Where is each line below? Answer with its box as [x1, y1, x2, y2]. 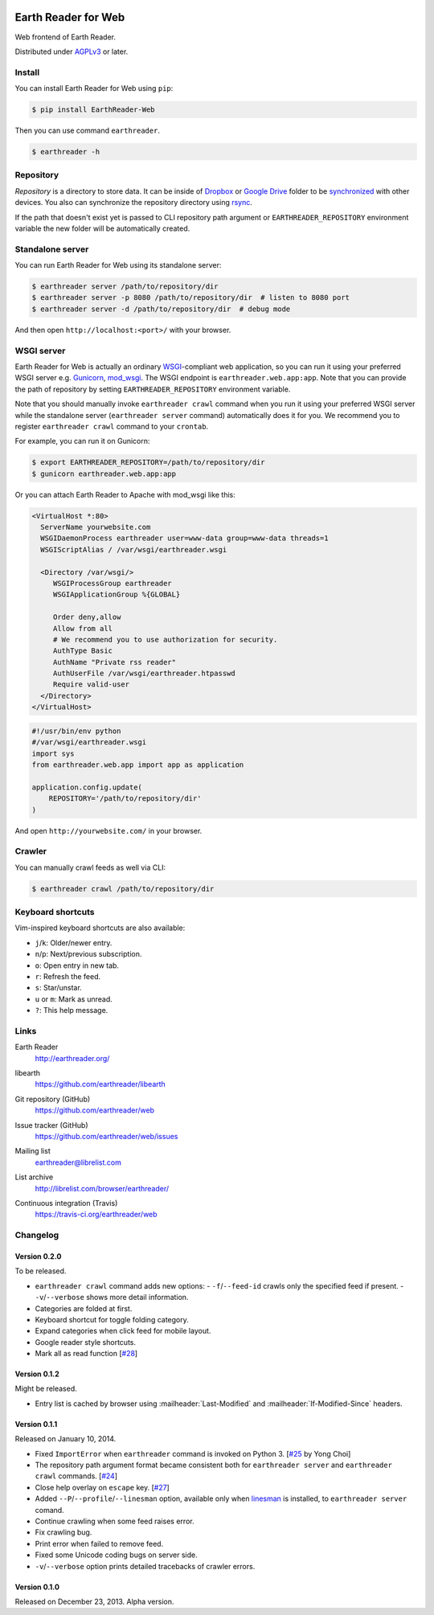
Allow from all [52, 624, 113, 633]
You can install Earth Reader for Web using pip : [14, 84, 174, 93]
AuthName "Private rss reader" [52, 658, 177, 666]
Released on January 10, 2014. [14, 1434, 117, 1444]
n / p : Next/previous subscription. [35, 949, 142, 959]
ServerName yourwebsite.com [40, 523, 151, 532]
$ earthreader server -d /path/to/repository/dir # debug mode [31, 304, 291, 314]
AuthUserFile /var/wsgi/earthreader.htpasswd [52, 669, 236, 678]
